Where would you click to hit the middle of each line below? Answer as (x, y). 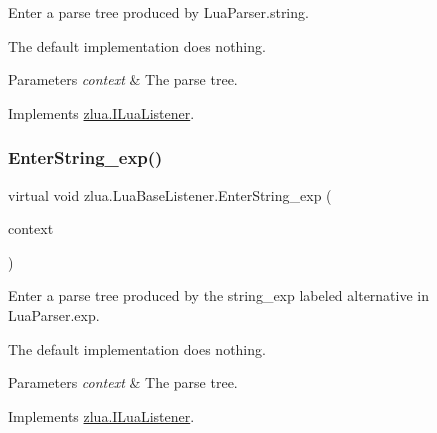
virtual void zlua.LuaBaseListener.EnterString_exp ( (170, 194)
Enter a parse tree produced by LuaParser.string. (158, 12)
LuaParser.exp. (54, 314)
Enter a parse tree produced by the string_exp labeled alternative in (219, 295)
